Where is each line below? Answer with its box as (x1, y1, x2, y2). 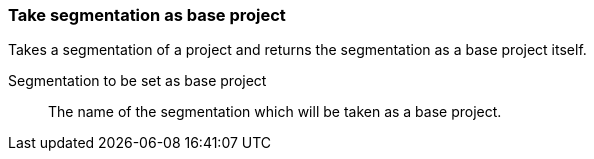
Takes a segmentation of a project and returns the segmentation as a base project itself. (8, 41, 587, 59)
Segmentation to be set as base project (8, 72, 267, 90)
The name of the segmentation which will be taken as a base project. (48, 103, 502, 121)
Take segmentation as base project (8, 5, 286, 25)
